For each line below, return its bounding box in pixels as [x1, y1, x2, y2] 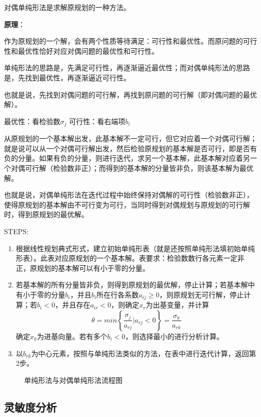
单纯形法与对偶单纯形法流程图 [24, 374, 122, 385]
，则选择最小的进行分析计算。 [125, 331, 224, 341]
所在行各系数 [96, 289, 139, 299]
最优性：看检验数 [4, 116, 60, 126]
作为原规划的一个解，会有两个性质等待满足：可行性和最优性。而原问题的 [4, 36, 243, 46]
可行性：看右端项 [69, 116, 125, 126]
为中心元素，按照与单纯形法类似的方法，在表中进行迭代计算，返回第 [31, 348, 256, 358]
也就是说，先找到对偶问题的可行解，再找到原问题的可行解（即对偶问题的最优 [4, 89, 257, 99]
